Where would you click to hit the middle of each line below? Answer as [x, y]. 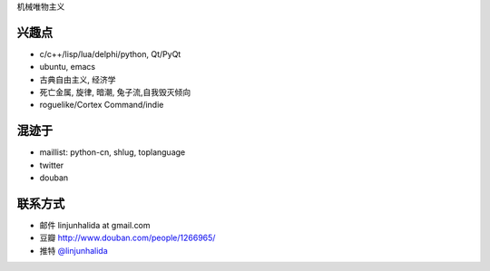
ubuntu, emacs [67, 67]
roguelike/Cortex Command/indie [102, 105]
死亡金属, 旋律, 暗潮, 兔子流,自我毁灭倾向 [115, 92]
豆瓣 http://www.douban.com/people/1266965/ [127, 238]
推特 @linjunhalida [73, 250]
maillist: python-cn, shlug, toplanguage [113, 152]
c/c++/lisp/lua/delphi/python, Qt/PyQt [110, 53]
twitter [52, 165]
